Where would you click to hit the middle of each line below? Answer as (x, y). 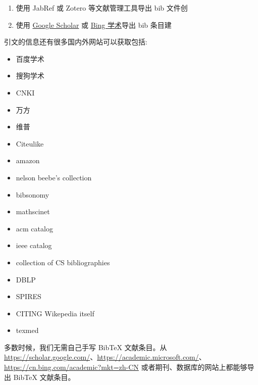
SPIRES (29, 296)
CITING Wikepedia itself (55, 313)
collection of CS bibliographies (63, 262)
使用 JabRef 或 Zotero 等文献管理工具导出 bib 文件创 (102, 8)
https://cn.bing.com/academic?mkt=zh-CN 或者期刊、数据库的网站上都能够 (126, 367)
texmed (27, 330)
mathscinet (33, 211)
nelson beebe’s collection (54, 177)
